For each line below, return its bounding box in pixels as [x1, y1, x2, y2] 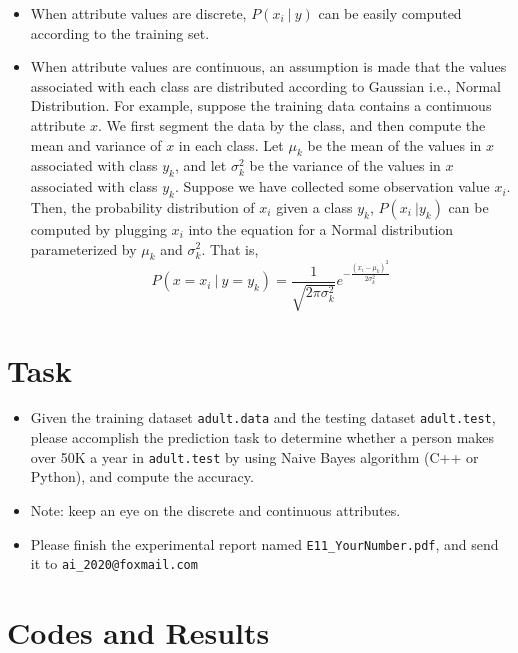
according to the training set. [30, 22, 210, 43]
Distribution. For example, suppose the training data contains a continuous [30, 95, 492, 116]
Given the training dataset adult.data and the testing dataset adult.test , [30, 407, 496, 428]
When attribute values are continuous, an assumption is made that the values [30, 56, 507, 77]
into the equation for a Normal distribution [188, 218, 454, 239]
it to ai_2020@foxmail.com [30, 553, 198, 574]
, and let [174, 155, 227, 176]
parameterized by [30, 238, 137, 259]
